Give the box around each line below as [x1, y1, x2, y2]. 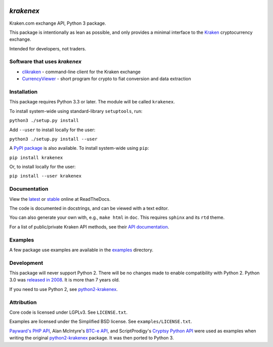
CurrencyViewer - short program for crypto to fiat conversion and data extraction [22, 76, 192, 82]
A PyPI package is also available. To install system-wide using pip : [9, 145, 149, 151]
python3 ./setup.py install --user [9, 136, 98, 142]
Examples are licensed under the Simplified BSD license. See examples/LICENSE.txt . [9, 318, 192, 325]
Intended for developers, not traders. [9, 45, 86, 51]
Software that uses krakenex [9, 58, 82, 65]
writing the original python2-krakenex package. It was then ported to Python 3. [9, 335, 174, 341]
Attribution [9, 299, 37, 306]
